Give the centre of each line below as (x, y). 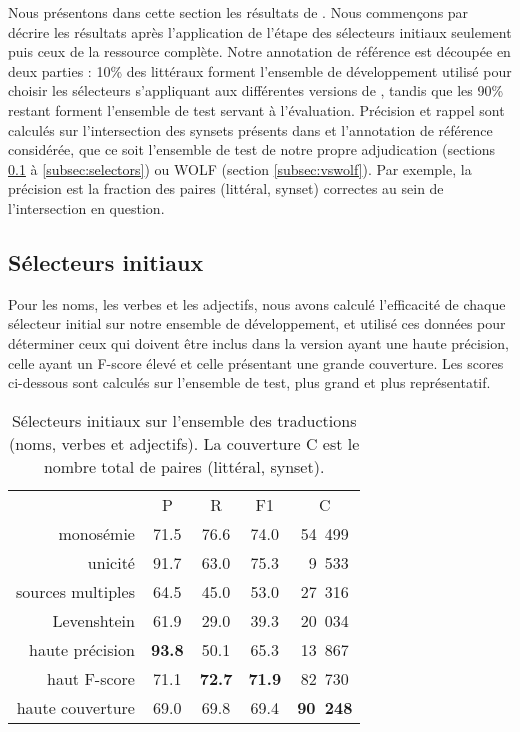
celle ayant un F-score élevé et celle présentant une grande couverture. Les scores (256, 362)
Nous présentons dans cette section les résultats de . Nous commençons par (238, 12)
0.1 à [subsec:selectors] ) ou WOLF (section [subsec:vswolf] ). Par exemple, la (240, 168)
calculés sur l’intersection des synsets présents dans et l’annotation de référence (250, 129)
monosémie (96, 533)
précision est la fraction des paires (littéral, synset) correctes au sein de (226, 188)
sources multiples (75, 591)
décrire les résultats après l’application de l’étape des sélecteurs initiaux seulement (260, 31)
